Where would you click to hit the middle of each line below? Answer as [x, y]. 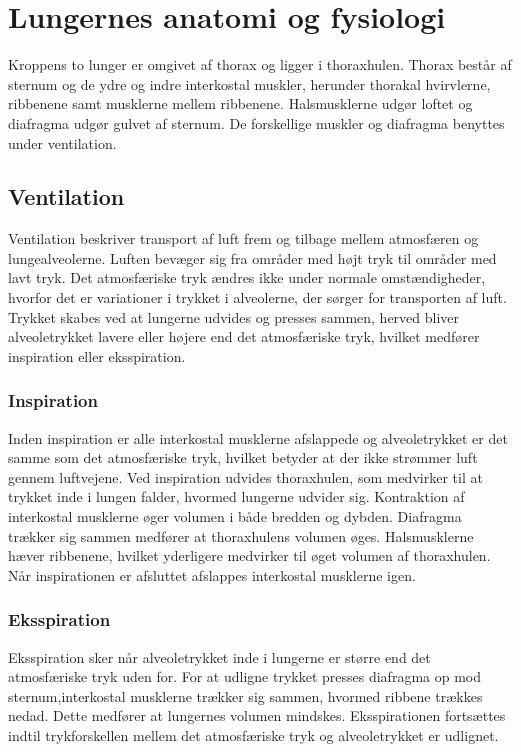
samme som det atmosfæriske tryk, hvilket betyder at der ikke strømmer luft [243, 457]
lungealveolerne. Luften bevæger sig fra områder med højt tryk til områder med [252, 257]
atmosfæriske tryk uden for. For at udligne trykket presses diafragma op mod [244, 676]
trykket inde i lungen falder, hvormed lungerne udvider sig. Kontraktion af [236, 496]
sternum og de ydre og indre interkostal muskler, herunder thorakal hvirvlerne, [249, 83]
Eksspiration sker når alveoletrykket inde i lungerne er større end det [219, 656]
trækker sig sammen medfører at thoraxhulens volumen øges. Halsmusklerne [241, 535]
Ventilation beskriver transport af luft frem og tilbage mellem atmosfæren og [243, 238]
